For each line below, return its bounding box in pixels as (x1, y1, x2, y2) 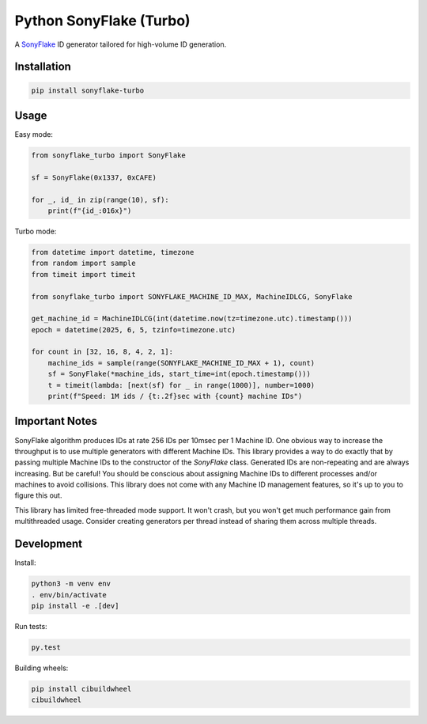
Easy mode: (14, 130, 53, 139)
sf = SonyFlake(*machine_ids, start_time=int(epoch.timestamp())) (47, 370, 312, 379)
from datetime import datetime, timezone (31, 248, 195, 256)
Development (14, 537, 83, 551)
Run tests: (14, 621, 47, 631)
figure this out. (14, 491, 62, 500)
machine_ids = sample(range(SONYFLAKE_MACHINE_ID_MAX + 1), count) (47, 358, 316, 367)
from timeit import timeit (31, 270, 136, 279)
